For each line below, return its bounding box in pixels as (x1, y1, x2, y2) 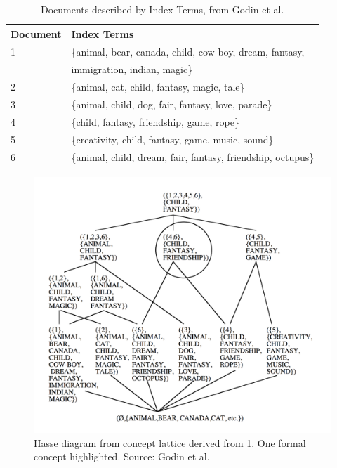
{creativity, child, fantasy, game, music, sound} (71, 131, 274, 146)
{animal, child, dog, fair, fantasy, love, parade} (71, 96, 272, 111)
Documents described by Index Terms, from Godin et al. (40, 2, 284, 16)
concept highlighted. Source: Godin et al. (34, 449, 210, 464)
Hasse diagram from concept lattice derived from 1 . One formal (34, 435, 306, 450)
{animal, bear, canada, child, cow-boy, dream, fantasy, (71, 44, 305, 59)
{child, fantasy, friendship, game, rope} (71, 114, 239, 129)
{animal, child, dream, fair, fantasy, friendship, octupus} (71, 149, 315, 164)
